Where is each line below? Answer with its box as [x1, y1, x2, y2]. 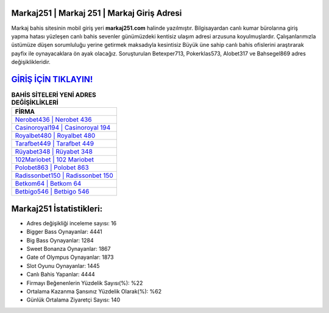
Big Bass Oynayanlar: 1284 [26, 236, 94, 244]
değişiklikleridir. [11, 58, 51, 66]
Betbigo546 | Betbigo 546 [15, 188, 90, 196]
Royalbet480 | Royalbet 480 [15, 132, 96, 140]
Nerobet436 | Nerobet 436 [15, 116, 92, 124]
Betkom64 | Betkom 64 [15, 180, 82, 188]
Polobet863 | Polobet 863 [15, 163, 90, 172]
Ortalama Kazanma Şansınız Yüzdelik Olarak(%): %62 [26, 288, 161, 295]
